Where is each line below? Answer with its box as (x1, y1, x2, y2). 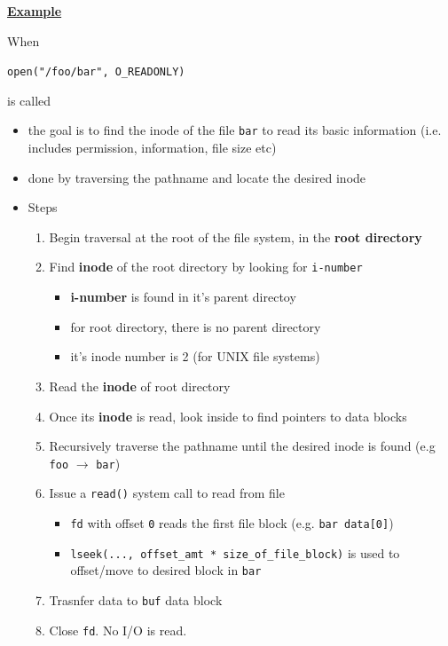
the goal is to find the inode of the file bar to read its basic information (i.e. (28, 121, 442, 139)
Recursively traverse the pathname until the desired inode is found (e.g (49, 437, 436, 455)
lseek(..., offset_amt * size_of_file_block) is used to (70, 543, 400, 562)
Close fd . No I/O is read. (49, 620, 187, 639)
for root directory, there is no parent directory (70, 317, 321, 335)
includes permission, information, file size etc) (28, 138, 277, 157)
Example (7, 2, 62, 20)
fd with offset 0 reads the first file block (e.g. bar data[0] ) (70, 514, 394, 532)
